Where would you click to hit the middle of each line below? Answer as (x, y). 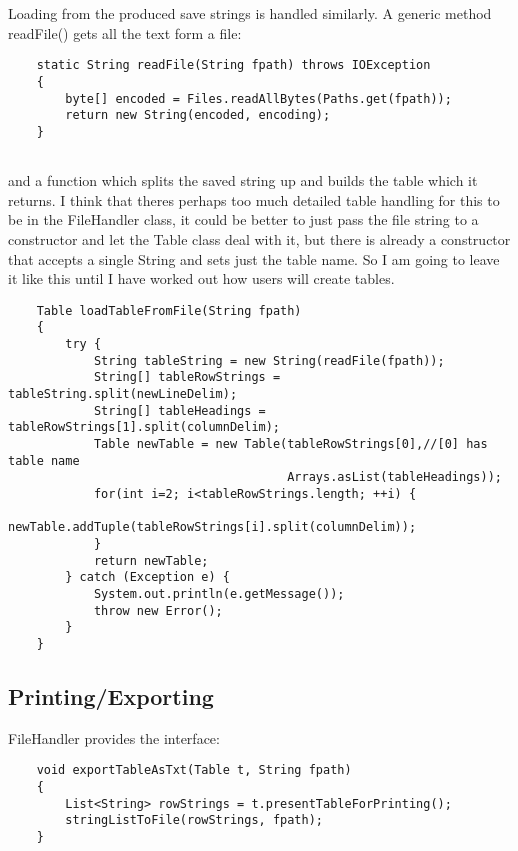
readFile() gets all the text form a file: (125, 32)
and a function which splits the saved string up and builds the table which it (243, 180)
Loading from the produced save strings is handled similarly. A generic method (250, 13)
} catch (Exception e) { (147, 577)
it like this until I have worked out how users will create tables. (201, 278)
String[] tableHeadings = (179, 410)
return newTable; (151, 560)
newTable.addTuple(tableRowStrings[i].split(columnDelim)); (212, 527)
